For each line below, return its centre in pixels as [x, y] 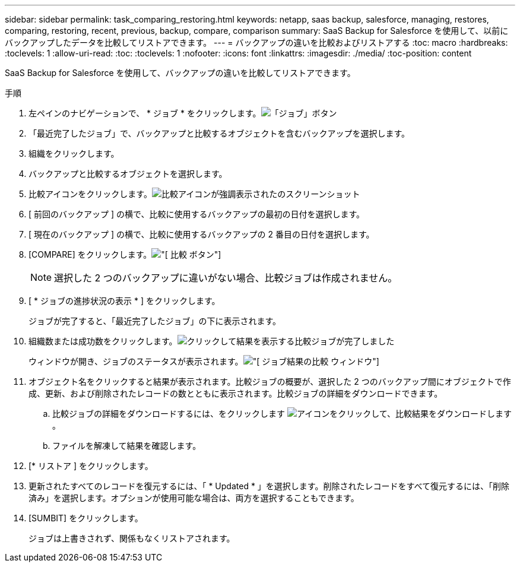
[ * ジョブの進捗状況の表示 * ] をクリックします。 [124, 301]
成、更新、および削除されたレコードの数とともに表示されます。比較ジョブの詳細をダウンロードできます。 [236, 393]
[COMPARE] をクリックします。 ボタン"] [125, 254]
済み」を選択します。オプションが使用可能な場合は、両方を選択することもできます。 [194, 498]
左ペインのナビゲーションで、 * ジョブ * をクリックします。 [145, 113]
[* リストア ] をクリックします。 [91, 466]
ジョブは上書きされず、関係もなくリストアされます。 [132, 538]
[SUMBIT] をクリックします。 [86, 518]
